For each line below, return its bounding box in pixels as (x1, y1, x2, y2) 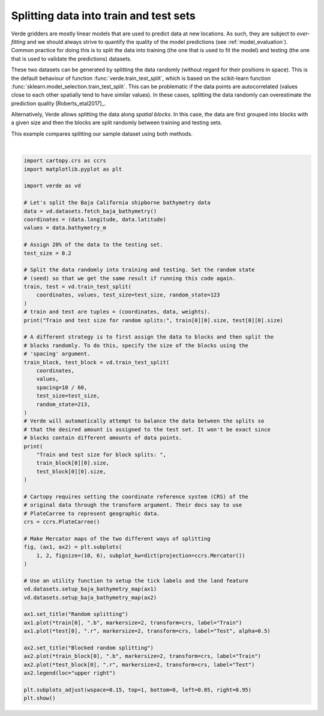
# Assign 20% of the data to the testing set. (23, 241, 163, 248)
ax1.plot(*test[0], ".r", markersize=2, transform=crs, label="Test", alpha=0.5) (23, 628, 271, 634)
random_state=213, (36, 401, 91, 408)
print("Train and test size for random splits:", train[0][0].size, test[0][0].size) (23, 317, 283, 323)
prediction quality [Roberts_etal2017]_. (11, 100, 106, 107)
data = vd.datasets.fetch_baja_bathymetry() (23, 208, 157, 214)
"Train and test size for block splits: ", (36, 451, 166, 458)
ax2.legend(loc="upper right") (23, 670, 116, 676)
